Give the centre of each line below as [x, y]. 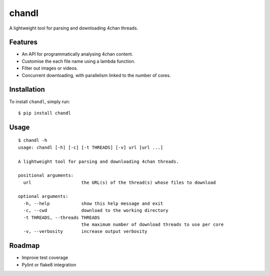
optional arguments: [43, 196]
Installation [27, 89]
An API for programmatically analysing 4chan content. [77, 54]
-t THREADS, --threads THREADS [61, 217]
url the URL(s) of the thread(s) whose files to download [119, 182]
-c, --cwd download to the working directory [96, 211]
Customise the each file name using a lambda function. [78, 61]
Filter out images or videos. [50, 68]
